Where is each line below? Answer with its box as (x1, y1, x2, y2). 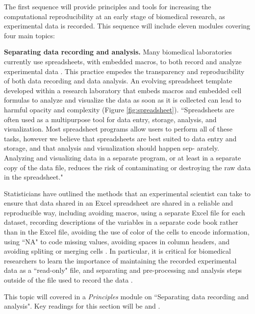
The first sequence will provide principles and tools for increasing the (4, 1, 211, 11)
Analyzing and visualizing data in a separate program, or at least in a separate (4, 152, 241, 162)
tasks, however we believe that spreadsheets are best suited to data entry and (4, 133, 237, 143)
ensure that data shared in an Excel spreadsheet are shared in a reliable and (4, 198, 233, 208)
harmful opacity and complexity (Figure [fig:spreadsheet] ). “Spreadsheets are (4, 104, 234, 114)
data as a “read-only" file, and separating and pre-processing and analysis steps (4, 265, 242, 275)
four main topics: (4, 30, 55, 40)
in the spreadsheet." (4, 172, 63, 182)
